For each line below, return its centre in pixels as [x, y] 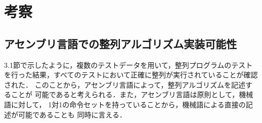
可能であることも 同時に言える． [72, 114]
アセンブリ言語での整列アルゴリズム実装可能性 [121, 43]
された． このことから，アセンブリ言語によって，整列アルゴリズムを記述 [125, 84]
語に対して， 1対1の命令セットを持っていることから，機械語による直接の [125, 104]
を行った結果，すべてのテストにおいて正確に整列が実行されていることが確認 [131, 75]
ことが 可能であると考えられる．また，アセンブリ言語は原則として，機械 [132, 94]
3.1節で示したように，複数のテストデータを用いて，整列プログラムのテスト [128, 65]
